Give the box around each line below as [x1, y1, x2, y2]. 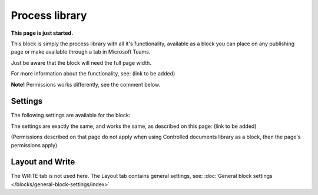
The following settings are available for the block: [11, 112, 131, 119]
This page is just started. [11, 29, 74, 37]
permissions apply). [11, 141, 59, 148]
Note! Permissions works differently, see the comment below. [11, 81, 161, 88]
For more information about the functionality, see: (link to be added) [11, 70, 175, 77]
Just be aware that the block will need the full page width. [11, 59, 151, 66]
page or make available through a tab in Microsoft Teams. [11, 48, 151, 55]
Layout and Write [11, 157, 75, 167]
